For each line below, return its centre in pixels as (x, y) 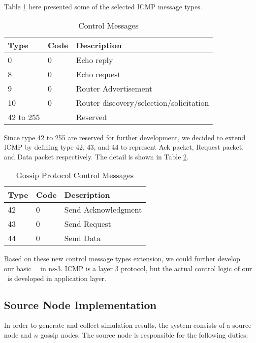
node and (18, 334)
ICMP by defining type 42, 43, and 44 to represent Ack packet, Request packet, (124, 147)
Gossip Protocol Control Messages (75, 175)
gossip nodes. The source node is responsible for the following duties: (144, 334)
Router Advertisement (114, 88)
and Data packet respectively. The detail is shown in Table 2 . (96, 156)
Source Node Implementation (80, 304)
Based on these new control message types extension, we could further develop (122, 259)
